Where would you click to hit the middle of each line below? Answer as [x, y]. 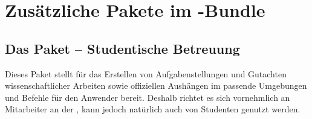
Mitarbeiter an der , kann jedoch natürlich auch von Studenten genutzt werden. [153, 109]
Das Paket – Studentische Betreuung [122, 48]
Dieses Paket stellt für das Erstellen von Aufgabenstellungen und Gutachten [146, 73]
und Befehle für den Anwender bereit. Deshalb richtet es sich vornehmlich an [148, 97]
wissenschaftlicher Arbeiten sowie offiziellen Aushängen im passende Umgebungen [156, 85]
